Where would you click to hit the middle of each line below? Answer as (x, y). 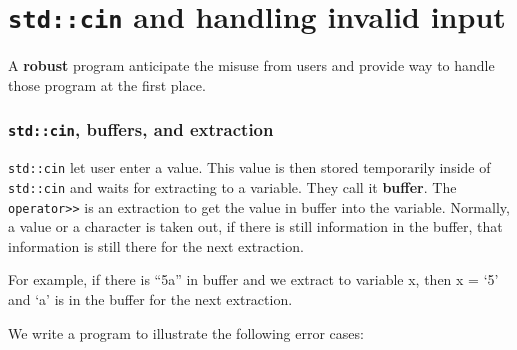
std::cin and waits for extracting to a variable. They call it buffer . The (232, 186)
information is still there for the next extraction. (156, 245)
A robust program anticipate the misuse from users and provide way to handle (251, 65)
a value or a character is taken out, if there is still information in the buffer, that (255, 226)
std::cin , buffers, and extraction (141, 129)
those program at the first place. (107, 84)
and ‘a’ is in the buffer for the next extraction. (150, 298)
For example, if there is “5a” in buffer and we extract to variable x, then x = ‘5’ (253, 279)
